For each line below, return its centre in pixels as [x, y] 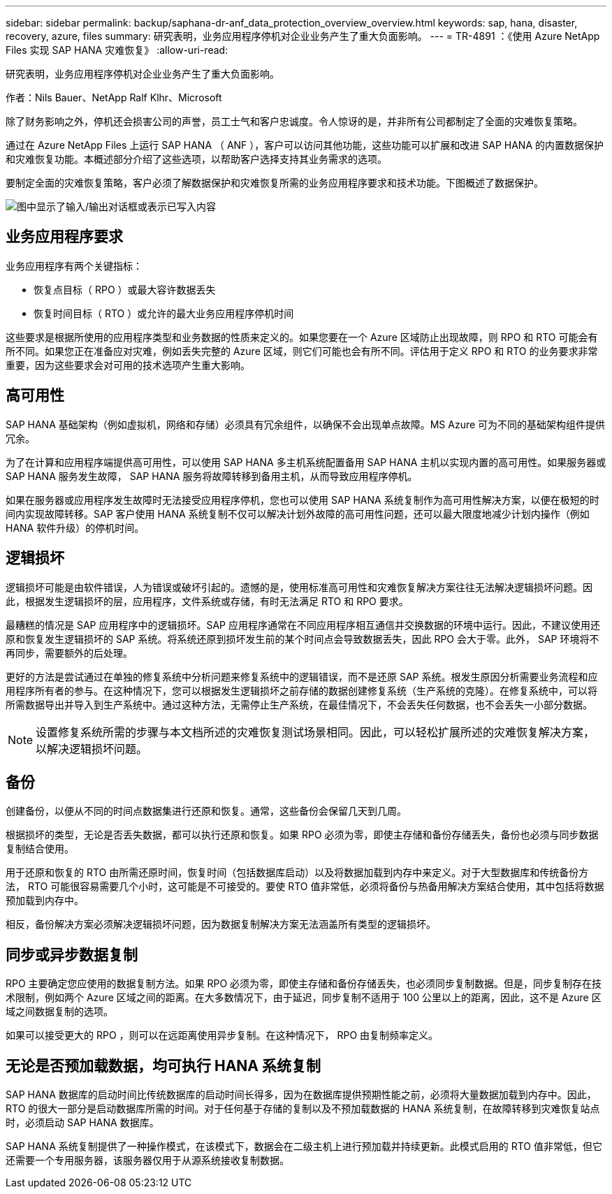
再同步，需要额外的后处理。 [69, 653]
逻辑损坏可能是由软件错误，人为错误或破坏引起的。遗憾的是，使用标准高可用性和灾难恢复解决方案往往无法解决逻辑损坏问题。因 [299, 587]
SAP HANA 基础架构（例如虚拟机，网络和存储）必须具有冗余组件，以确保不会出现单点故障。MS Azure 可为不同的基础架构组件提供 [306, 424]
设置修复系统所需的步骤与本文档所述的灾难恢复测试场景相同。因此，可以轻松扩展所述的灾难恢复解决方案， [315, 732]
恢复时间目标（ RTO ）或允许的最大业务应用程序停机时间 [164, 313]
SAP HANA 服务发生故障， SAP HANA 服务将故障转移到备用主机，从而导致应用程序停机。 [212, 476]
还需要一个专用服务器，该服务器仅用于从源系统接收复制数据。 [147, 1160]
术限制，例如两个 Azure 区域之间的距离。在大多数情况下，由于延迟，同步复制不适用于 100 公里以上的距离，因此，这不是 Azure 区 [304, 998]
